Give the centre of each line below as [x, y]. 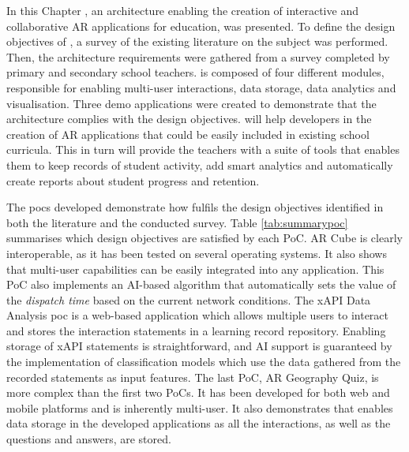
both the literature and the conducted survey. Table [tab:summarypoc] [177, 222]
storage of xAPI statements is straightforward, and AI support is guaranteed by [199, 346]
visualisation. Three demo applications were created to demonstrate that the [191, 103]
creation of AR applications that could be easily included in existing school [188, 134]
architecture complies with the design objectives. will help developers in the [189, 119]
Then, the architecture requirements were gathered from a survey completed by [198, 56]
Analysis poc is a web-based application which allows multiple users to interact [197, 315]
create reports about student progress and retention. [133, 180]
